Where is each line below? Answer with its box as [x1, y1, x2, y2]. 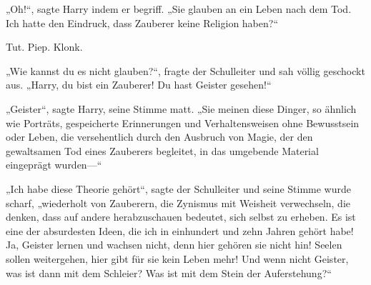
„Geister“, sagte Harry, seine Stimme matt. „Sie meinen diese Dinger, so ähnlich [6, 101, 357, 116]
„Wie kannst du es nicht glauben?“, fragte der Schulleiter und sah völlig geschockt [6, 63, 365, 78]
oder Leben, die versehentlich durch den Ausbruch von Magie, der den [6, 129, 313, 144]
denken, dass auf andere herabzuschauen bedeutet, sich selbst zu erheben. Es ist [6, 209, 356, 224]
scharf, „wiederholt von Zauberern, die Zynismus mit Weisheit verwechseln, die [6, 195, 351, 210]
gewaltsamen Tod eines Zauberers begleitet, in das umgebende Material [6, 143, 319, 158]
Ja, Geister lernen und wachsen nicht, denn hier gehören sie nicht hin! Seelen [6, 237, 342, 252]
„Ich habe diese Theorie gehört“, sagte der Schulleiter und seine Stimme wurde [6, 181, 351, 196]
